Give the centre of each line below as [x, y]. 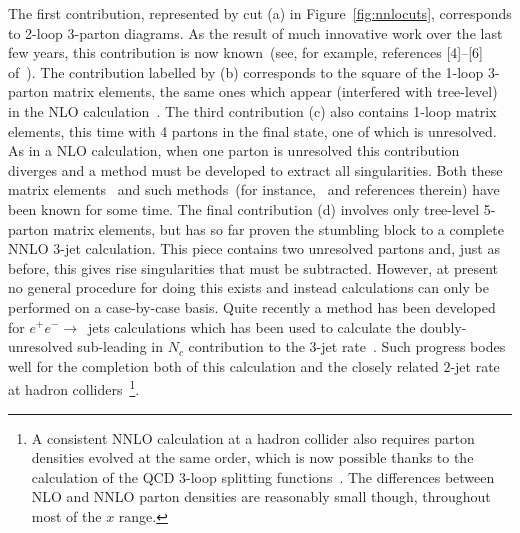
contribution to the [246, 346]
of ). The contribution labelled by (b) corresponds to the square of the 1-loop [246, 71]
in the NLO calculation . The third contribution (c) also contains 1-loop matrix [252, 110]
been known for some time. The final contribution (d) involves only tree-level [244, 208]
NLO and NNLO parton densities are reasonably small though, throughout [261, 496]
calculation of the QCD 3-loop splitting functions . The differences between [263, 476]
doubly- [443, 326]
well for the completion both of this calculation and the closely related [223, 365]
